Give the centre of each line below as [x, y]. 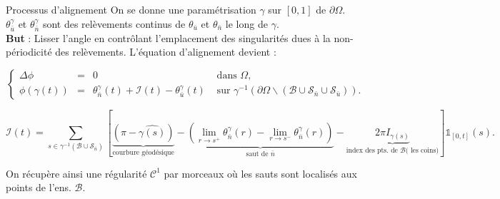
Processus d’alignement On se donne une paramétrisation [131, 9]
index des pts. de [372, 150]
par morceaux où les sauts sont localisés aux [260, 173]
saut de [257, 154]
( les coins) [422, 150]
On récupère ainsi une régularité [76, 173]
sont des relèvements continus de [114, 23]
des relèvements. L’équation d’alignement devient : [166, 52]
